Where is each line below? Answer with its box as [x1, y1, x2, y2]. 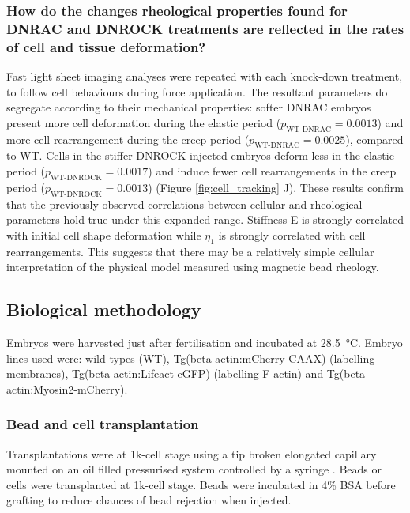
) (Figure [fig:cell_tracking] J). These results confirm [148, 179, 404, 195]
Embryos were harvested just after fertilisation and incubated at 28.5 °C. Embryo [6, 334, 403, 350]
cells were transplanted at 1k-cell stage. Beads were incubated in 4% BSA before [6, 476, 396, 492]
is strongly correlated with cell [218, 226, 366, 243]
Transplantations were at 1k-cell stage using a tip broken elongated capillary [6, 445, 377, 462]
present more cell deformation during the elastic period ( [6, 114, 281, 130]
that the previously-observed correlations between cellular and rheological [6, 195, 363, 212]
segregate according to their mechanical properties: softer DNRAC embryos [6, 99, 371, 115]
